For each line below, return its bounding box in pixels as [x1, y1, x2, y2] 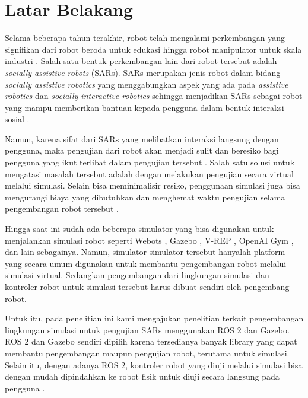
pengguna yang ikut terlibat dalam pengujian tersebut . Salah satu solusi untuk [5, 156, 295, 168]
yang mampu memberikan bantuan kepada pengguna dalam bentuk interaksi [5, 101, 284, 113]
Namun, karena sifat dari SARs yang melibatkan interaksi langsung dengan [5, 132, 279, 145]
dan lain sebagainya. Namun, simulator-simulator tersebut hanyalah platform [5, 246, 285, 258]
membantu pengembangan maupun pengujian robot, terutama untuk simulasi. [5, 346, 290, 359]
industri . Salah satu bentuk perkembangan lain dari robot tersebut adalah [5, 55, 277, 67]
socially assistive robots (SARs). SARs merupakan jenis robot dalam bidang [5, 66, 281, 78]
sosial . [5, 113, 30, 125]
